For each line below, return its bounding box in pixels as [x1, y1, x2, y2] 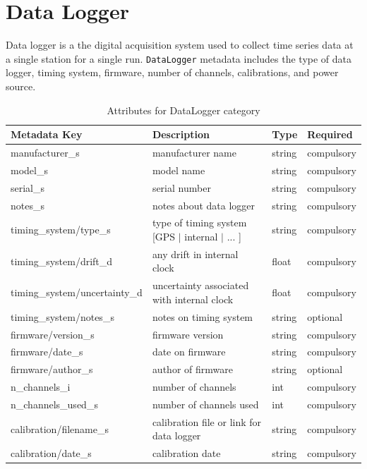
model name [152, 162, 205, 177]
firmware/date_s [11, 344, 83, 359]
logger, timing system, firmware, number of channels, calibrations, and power [6, 65, 339, 80]
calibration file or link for [152, 414, 262, 429]
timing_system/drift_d [11, 253, 113, 268]
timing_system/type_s [11, 222, 111, 237]
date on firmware [152, 344, 226, 359]
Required [307, 127, 353, 142]
